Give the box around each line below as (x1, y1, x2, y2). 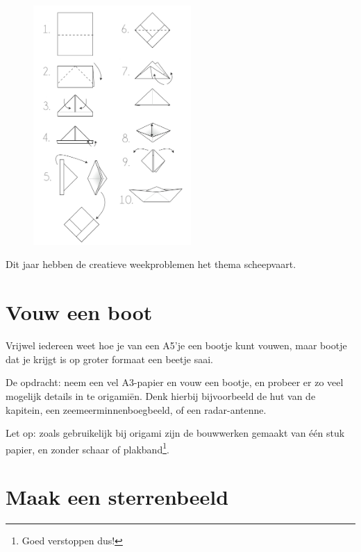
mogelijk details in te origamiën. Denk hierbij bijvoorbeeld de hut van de (6, 388, 316, 403)
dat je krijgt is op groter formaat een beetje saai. (6, 351, 213, 366)
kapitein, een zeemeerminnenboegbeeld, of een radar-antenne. (6, 402, 267, 417)
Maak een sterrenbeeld (6, 483, 229, 511)
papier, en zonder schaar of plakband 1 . (6, 440, 169, 456)
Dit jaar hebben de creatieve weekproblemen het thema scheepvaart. (6, 257, 296, 271)
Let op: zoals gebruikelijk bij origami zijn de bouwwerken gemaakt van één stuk (6, 426, 345, 440)
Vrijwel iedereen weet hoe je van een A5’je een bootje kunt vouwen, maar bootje (6, 338, 347, 353)
